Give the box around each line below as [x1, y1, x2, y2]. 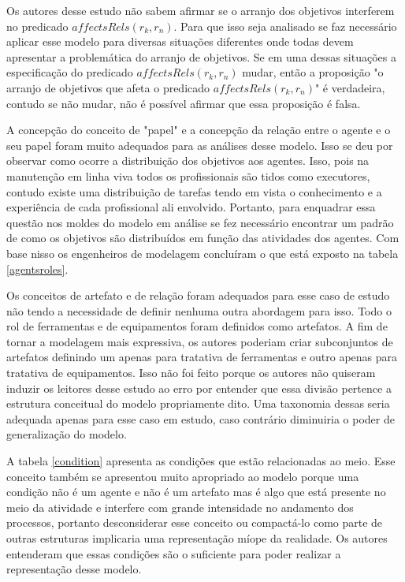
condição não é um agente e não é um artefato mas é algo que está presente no [6, 483, 386, 500]
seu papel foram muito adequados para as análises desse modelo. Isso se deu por [6, 136, 393, 153]
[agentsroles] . [6, 260, 69, 277]
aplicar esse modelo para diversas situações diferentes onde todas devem [6, 33, 354, 50]
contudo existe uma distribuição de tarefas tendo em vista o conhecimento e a [6, 183, 382, 200]
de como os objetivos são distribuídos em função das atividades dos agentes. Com [6, 229, 399, 246]
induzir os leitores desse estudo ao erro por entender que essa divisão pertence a [6, 379, 392, 396]
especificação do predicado [6, 64, 133, 80]
